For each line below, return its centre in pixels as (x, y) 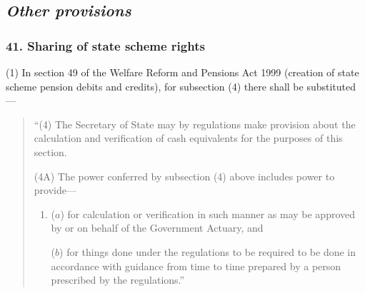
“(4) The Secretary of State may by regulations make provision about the (195, 124)
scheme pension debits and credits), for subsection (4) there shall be (155, 86)
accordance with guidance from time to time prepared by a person (196, 266)
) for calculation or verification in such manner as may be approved (208, 214)
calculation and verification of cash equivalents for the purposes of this (188, 138)
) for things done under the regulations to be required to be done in (208, 251)
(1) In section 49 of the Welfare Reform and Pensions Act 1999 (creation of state (182, 72)
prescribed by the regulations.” (118, 280)
